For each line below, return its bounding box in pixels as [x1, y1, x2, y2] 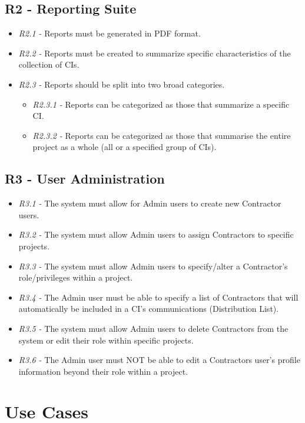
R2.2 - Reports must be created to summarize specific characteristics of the [18, 46, 291, 59]
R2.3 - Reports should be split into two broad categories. [18, 78, 225, 90]
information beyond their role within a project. [18, 365, 188, 377]
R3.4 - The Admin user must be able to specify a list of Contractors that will [18, 291, 299, 303]
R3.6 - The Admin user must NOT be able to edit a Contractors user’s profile [18, 354, 300, 366]
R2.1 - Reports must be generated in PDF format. [18, 27, 201, 39]
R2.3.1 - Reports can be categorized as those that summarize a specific [32, 98, 290, 110]
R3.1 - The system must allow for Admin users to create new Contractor [18, 197, 281, 209]
